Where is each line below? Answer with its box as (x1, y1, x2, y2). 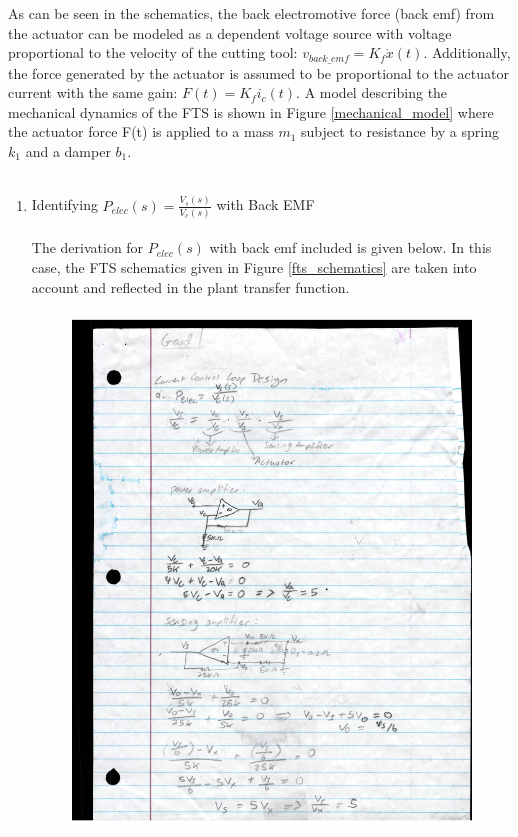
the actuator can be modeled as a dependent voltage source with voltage (8, 22, 452, 43)
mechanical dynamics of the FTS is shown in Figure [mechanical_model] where (8, 101, 494, 122)
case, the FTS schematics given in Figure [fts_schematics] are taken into (31, 257, 477, 278)
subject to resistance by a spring (301, 121, 499, 142)
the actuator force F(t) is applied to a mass (8, 121, 274, 142)
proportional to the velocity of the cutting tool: (8, 42, 298, 63)
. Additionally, (423, 42, 511, 63)
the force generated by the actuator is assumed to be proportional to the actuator (8, 62, 509, 83)
